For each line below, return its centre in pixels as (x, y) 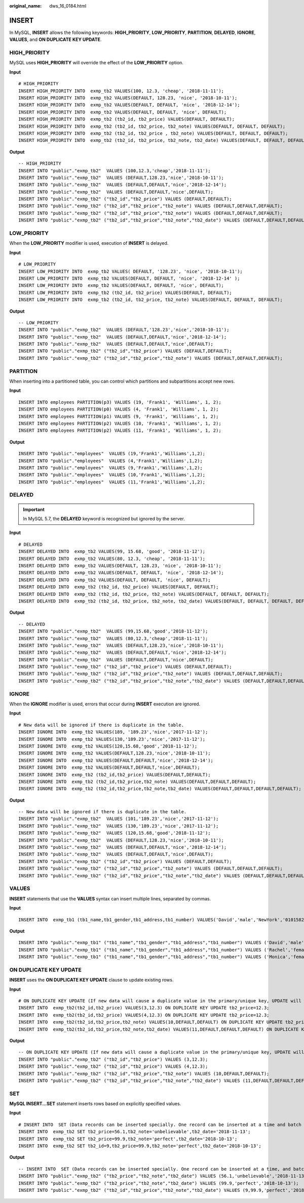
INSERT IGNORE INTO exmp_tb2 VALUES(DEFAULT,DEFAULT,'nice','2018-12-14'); (116, 760)
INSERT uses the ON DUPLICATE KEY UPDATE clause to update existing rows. (91, 980)
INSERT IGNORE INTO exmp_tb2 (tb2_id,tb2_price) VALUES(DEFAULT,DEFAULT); (115, 775)
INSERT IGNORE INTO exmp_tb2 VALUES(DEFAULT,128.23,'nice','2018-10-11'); (115, 753)
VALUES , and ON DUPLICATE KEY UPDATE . (55, 40)
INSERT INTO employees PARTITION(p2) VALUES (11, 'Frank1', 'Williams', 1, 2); (120, 430)
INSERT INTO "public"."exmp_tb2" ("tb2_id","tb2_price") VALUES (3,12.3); (113, 1059)
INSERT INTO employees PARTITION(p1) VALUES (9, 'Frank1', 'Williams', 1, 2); (119, 416)
